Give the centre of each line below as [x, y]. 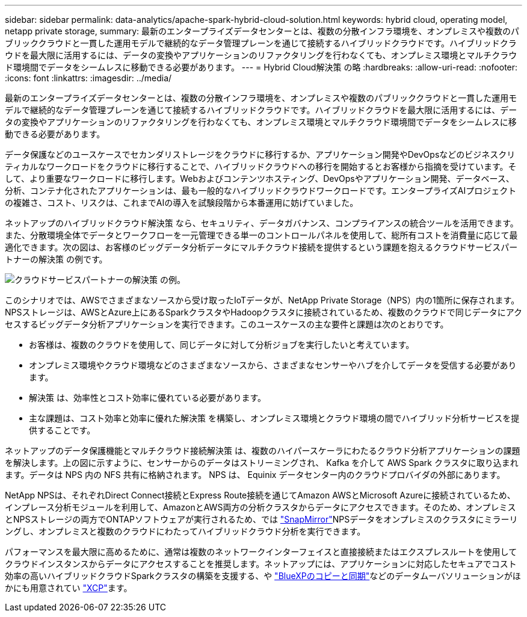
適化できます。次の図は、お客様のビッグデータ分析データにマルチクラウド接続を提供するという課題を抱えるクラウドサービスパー [261, 247]
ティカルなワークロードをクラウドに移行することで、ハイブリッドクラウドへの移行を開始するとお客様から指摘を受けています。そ [261, 166]
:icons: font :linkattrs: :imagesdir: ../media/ [88, 78]
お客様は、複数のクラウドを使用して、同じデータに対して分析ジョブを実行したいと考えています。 [222, 345]
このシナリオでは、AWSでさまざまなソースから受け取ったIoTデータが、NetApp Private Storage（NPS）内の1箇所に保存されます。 [262, 300]
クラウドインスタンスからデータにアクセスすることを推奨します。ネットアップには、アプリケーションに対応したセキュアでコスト [261, 564]
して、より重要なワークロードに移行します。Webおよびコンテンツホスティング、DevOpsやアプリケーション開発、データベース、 [260, 178]
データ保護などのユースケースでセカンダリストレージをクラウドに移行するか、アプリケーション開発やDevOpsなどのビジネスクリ [260, 154]
